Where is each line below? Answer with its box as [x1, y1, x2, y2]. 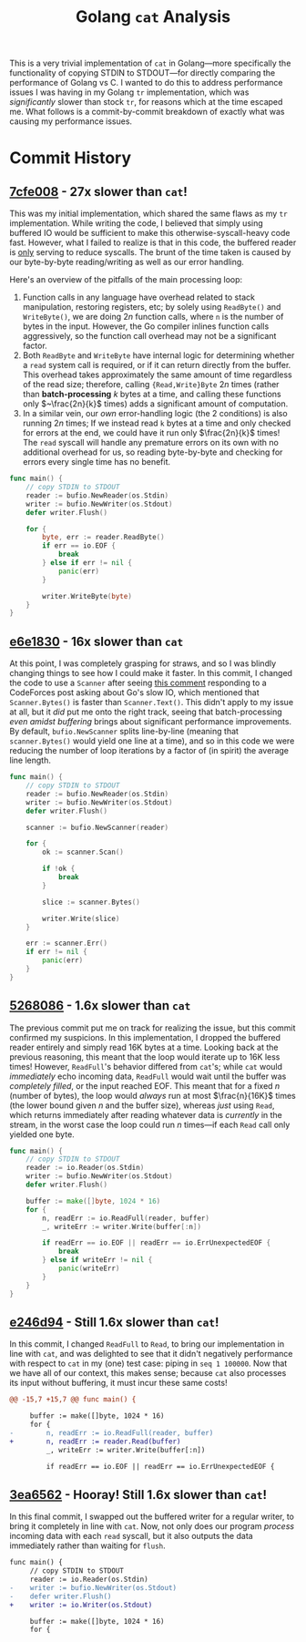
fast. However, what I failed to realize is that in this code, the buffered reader [9, 237, 297, 248]
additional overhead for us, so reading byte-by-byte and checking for [22, 446, 283, 457]
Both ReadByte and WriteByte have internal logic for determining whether [22, 350, 295, 361]
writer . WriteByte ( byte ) [42, 591, 132, 600]
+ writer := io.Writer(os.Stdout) [9, 1600, 153, 1609]
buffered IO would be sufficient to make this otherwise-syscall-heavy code [9, 228, 291, 239]
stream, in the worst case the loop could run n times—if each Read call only [9, 1119, 291, 1130]
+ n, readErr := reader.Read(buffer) [9, 1437, 181, 1446]
